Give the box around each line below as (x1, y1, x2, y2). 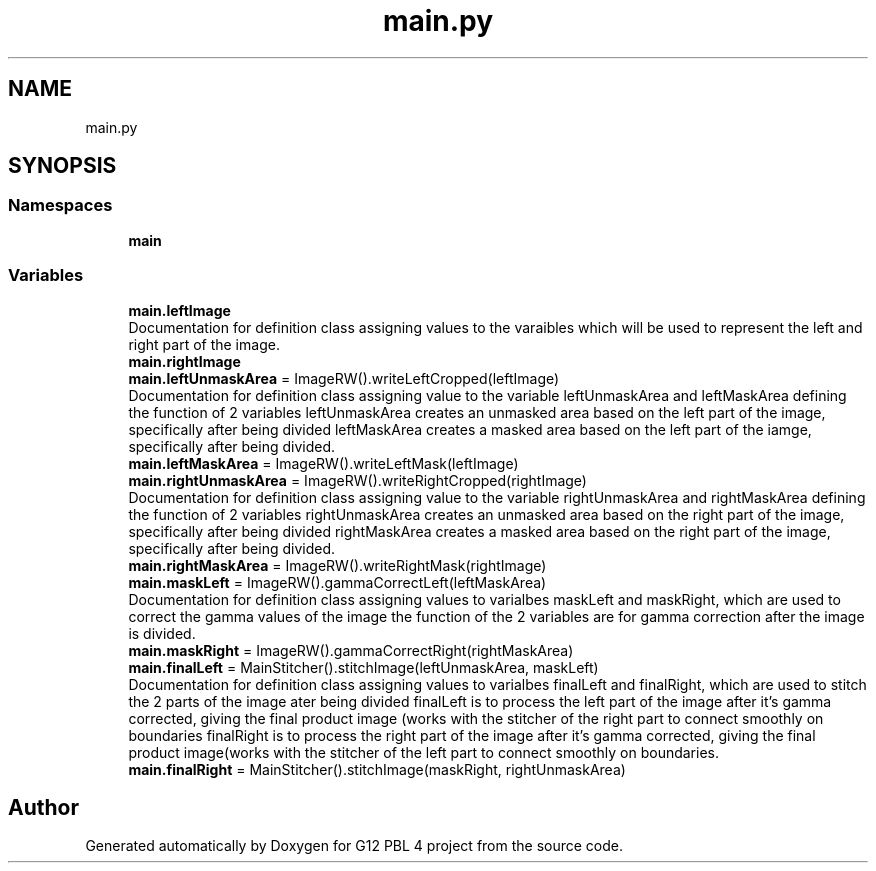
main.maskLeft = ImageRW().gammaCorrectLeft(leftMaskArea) (128, 573, 547, 591)
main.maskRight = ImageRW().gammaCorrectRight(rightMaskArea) (128, 641, 574, 659)
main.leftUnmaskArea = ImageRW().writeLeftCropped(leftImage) (128, 369, 560, 387)
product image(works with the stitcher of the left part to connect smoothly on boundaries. (128, 743, 719, 761)
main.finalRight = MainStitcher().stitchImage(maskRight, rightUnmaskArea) (128, 760, 626, 778)
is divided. (128, 624, 196, 642)
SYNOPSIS (8, 153, 117, 179)
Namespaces (8, 195, 113, 216)
